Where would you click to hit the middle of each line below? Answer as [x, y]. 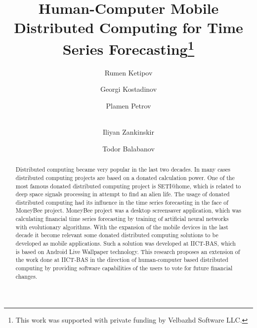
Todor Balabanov [128, 148]
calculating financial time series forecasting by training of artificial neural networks [122, 219]
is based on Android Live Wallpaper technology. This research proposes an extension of [128, 251]
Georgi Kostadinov [128, 89]
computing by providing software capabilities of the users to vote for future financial [124, 268]
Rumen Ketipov [128, 72]
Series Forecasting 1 [128, 48]
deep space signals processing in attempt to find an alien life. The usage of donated [123, 194]
